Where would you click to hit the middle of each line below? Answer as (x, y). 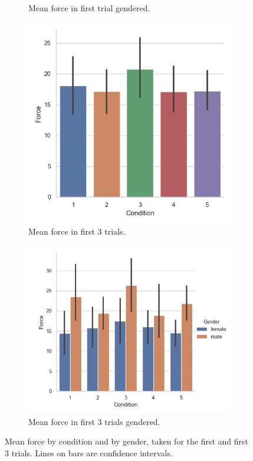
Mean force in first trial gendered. (89, 8)
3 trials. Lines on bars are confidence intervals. (89, 452)
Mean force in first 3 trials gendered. (94, 421)
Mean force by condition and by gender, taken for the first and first (126, 441)
